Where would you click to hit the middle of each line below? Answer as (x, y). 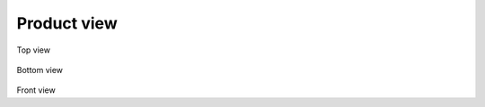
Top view (34, 50)
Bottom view (40, 70)
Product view (67, 23)
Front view (36, 90)
